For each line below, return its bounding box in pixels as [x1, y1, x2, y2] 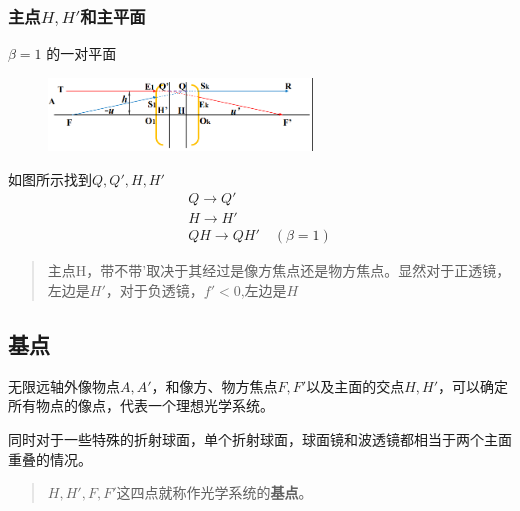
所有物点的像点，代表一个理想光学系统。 [8, 395, 274, 416]
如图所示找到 [8, 168, 92, 189]
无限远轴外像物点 [8, 375, 120, 396]
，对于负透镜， [105, 279, 204, 300]
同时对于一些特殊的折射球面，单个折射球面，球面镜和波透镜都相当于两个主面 [8, 428, 512, 449]
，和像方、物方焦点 [151, 375, 278, 396]
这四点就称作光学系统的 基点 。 [116, 482, 313, 503]
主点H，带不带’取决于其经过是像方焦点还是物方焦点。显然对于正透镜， [47, 260, 511, 281]
